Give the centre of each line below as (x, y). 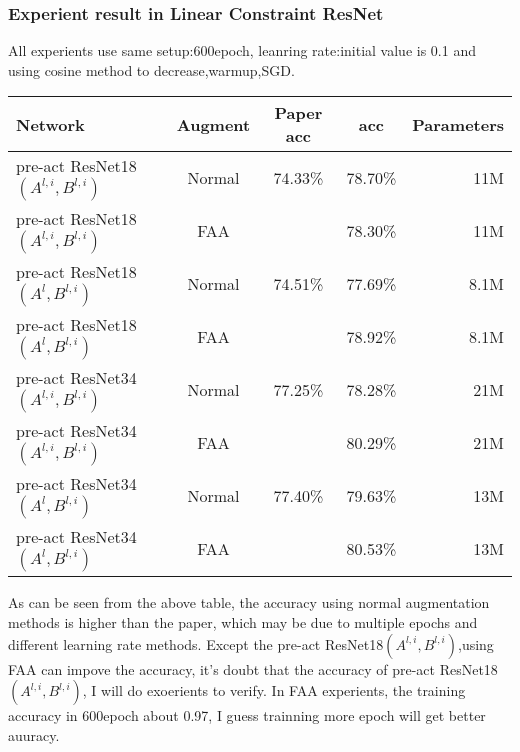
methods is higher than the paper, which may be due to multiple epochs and (243, 622)
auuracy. (34, 734)
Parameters (458, 124)
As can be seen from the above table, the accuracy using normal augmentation (249, 602)
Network (50, 124)
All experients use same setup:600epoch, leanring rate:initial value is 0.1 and (242, 50)
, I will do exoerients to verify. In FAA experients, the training (274, 690)
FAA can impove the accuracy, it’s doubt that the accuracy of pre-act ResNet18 (253, 668)
